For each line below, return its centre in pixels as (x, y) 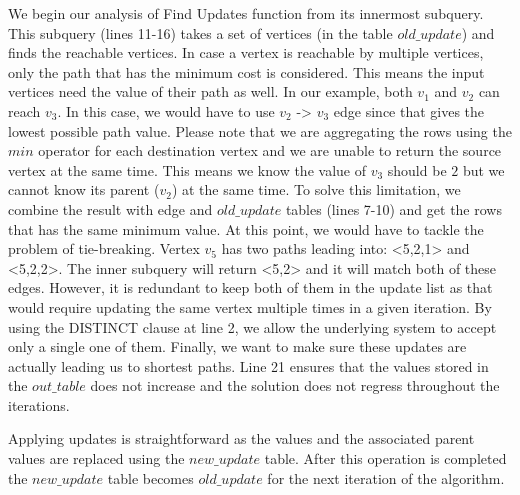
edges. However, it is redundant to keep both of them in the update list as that (250, 287)
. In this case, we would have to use (166, 110)
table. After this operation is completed (385, 458)
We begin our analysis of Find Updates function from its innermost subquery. (246, 13)
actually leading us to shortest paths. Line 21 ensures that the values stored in (248, 365)
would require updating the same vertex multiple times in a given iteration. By (250, 306)
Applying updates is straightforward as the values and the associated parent (241, 438)
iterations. (39, 404)
